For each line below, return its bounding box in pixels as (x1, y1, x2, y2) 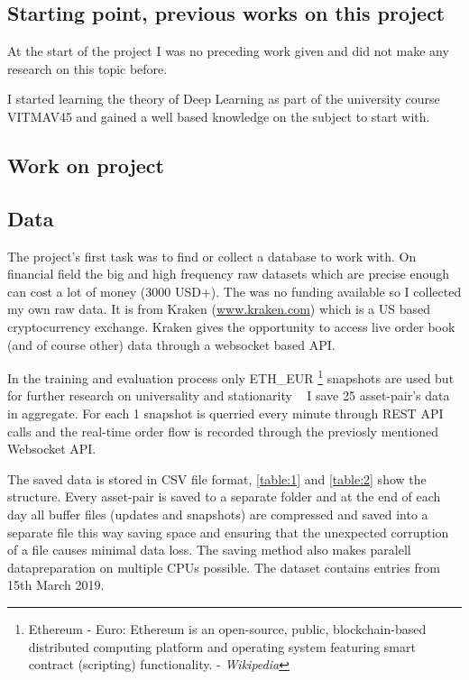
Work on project (7, 151, 164, 179)
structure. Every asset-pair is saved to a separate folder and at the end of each (7, 487, 441, 506)
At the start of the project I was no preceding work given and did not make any (7, 41, 449, 60)
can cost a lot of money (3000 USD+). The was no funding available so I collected (7, 281, 462, 300)
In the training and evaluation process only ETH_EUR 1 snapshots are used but (7, 366, 455, 387)
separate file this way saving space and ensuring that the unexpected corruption (7, 522, 449, 541)
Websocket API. (7, 439, 97, 458)
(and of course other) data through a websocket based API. (7, 335, 336, 354)
